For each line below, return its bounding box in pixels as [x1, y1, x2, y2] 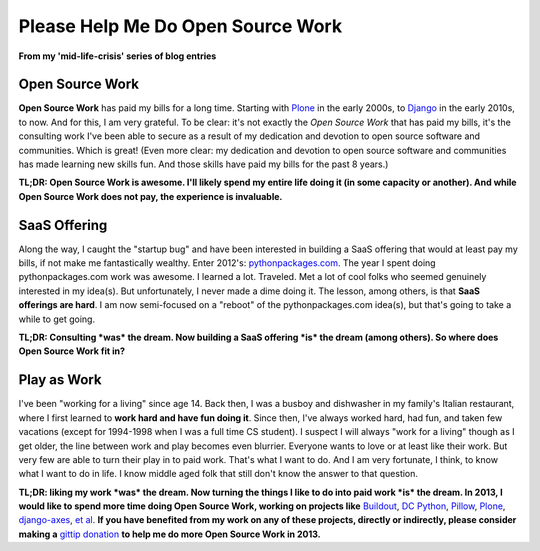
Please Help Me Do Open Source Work [18, 15, 343, 37]
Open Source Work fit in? [18, 345, 125, 357]
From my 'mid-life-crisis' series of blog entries [18, 50, 217, 62]
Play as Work [18, 371, 102, 389]
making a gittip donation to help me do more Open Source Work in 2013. [18, 528, 321, 540]
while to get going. [18, 313, 95, 325]
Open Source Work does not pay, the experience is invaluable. [18, 190, 283, 202]
